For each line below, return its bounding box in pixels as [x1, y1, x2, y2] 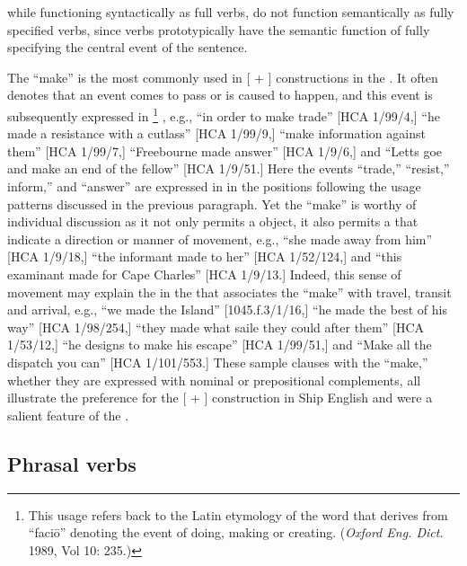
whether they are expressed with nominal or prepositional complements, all [7, 370, 421, 389]
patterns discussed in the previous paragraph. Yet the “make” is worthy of [7, 194, 417, 213]
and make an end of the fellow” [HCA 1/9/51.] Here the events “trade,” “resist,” [7, 159, 450, 178]
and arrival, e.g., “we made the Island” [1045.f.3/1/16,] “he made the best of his [7, 300, 447, 319]
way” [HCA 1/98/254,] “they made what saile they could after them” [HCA [7, 317, 425, 336]
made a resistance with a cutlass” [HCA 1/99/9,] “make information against [7, 124, 426, 143]
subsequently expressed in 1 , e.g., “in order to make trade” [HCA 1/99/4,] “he [7, 103, 440, 125]
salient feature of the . [7, 405, 129, 424]
